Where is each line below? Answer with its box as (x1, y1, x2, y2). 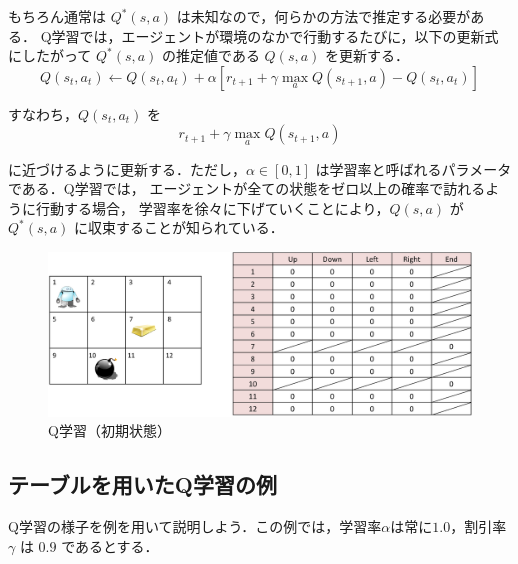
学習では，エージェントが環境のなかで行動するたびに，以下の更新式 (51, 25, 499, 46)
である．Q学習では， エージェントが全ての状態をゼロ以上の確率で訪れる (8, 178, 486, 199)
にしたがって (8, 45, 92, 66)
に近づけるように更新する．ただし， (8, 158, 246, 179)
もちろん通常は (8, 6, 106, 26)
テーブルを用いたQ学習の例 (8, 469, 277, 500)
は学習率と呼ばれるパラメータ (315, 158, 512, 179)
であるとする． (61, 535, 159, 556)
